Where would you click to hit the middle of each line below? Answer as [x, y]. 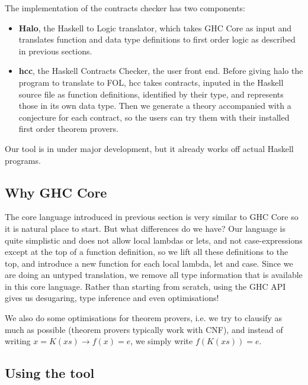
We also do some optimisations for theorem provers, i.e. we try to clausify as [144, 318]
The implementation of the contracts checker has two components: [125, 8]
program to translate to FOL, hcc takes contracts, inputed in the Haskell [151, 82]
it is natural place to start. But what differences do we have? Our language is [145, 228]
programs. [23, 160]
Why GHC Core [56, 192]
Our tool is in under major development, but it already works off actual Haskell [149, 148]
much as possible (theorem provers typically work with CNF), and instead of [144, 329]
